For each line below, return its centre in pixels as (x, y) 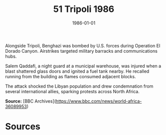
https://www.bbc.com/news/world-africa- (99, 101)
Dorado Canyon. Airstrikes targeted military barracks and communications (82, 51)
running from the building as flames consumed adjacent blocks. (71, 76)
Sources (23, 127)
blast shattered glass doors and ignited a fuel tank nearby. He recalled (77, 71)
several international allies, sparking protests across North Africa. (72, 91)
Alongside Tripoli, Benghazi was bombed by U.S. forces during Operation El (83, 45)
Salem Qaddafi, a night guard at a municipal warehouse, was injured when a (83, 66)
